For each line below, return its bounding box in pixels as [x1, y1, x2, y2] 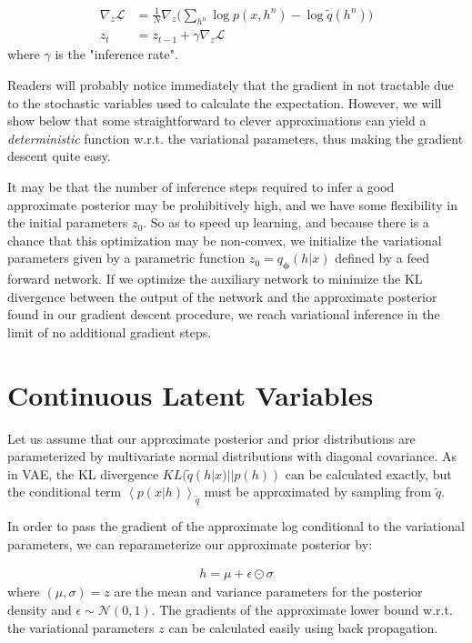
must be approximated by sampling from [204, 482, 432, 501]
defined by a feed [335, 248, 429, 267]
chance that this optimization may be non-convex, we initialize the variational [7, 230, 442, 249]
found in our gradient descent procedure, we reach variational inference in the [7, 305, 440, 324]
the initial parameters [7, 213, 128, 232]
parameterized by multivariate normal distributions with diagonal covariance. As [7, 447, 457, 466]
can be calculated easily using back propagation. [168, 618, 438, 637]
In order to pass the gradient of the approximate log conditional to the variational [7, 517, 465, 536]
